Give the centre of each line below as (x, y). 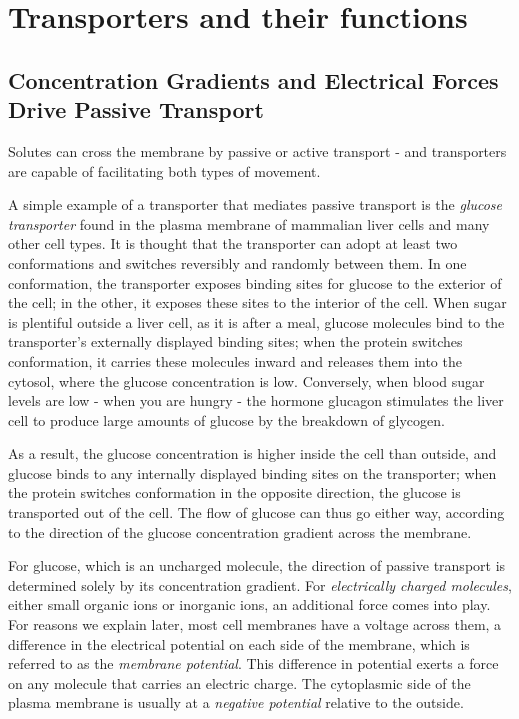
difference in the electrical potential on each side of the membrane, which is (239, 643)
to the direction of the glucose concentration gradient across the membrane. (240, 531)
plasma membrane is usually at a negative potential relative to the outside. (236, 702)
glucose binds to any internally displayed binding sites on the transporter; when (252, 472)
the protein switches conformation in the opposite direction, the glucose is (234, 492)
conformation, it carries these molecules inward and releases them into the (235, 360)
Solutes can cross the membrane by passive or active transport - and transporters (257, 150)
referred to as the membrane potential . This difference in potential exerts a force (253, 663)
